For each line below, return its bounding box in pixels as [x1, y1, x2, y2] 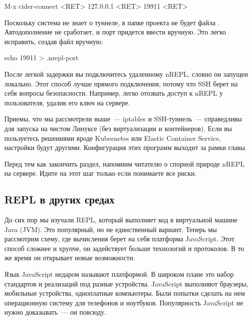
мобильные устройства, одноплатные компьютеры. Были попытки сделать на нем [4, 288, 245, 298]
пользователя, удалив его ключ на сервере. [4, 97, 130, 107]
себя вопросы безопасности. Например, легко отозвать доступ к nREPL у [4, 88, 223, 98]
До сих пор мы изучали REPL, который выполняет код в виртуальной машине [4, 215, 237, 225]
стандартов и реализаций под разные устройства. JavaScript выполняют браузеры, [4, 278, 249, 288]
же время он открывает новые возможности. [4, 253, 135, 263]
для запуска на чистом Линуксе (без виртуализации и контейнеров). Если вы [4, 123, 232, 133]
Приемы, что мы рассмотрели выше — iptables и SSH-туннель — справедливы [4, 114, 242, 124]
